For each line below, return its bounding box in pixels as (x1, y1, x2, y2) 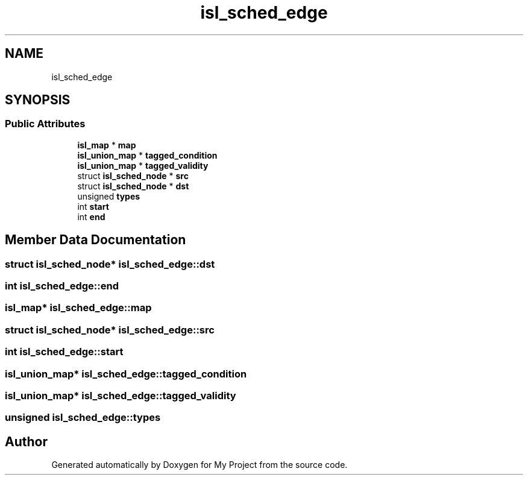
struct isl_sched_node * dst (77, 180, 189, 191)
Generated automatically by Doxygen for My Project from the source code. (51, 459, 348, 470)
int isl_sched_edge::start (5, 346, 124, 358)
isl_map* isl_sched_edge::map (5, 302, 152, 314)
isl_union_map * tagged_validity (77, 160, 209, 171)
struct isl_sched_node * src (77, 170, 189, 181)
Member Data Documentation (5, 232, 186, 248)
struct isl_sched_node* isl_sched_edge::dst (5, 257, 215, 270)
